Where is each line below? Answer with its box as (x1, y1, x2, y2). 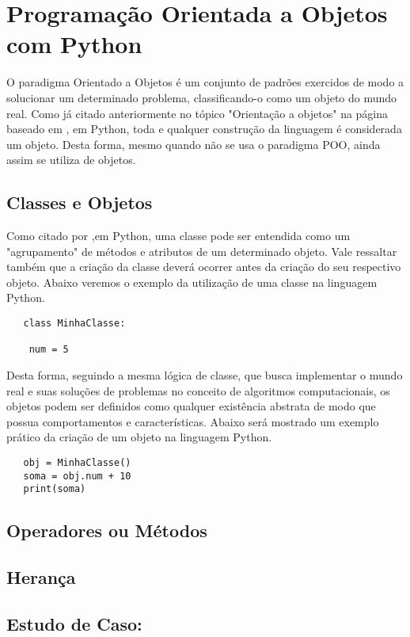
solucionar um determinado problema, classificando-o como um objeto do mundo (6, 89, 397, 105)
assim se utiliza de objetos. (6, 151, 136, 168)
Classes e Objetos (6, 190, 153, 215)
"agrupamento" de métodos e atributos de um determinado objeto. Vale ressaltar (6, 242, 397, 259)
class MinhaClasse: (23, 318, 126, 330)
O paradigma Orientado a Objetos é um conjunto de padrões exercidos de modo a (6, 74, 404, 90)
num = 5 (28, 344, 69, 356)
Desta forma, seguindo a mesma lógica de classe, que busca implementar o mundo (6, 367, 403, 383)
